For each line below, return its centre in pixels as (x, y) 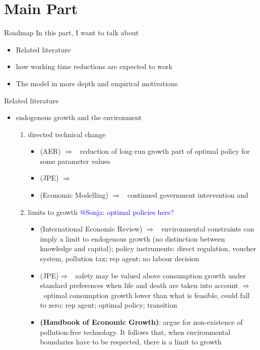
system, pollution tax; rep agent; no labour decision (120, 258)
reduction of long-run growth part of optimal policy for (165, 151)
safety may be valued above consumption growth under (160, 275)
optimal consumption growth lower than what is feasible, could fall (147, 295)
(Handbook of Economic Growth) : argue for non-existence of (141, 322)
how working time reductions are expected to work (94, 66)
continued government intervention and (188, 195)
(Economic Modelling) (74, 195)
